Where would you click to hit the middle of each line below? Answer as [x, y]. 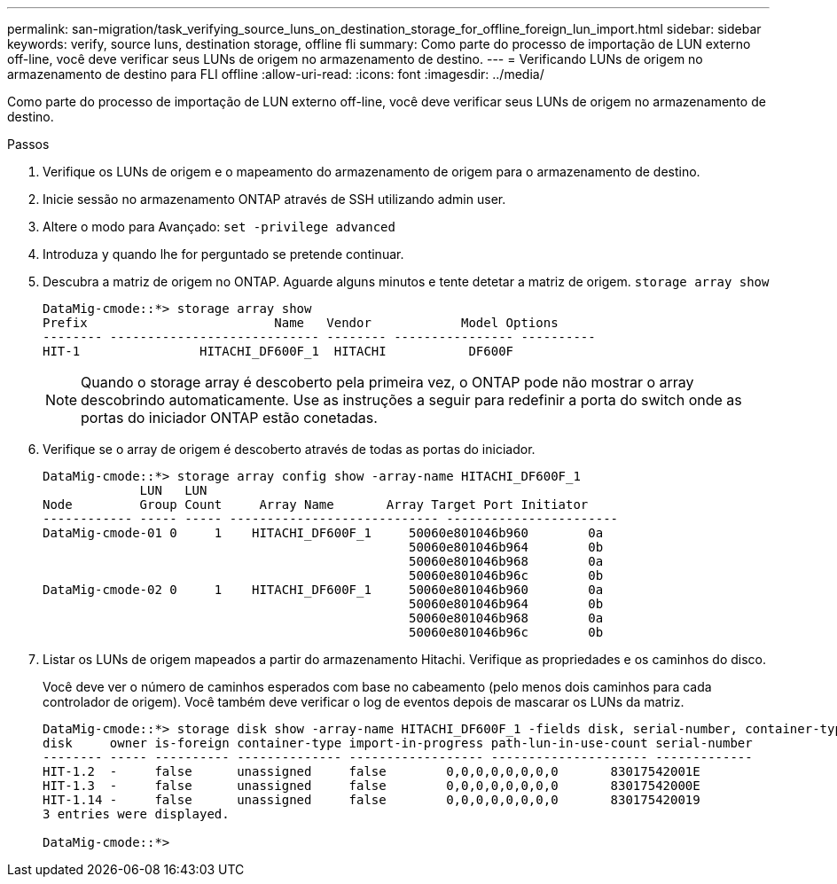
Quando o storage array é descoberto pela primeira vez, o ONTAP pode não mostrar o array [387, 382]
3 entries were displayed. [136, 814]
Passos [28, 144]
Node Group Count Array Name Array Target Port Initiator [316, 505]
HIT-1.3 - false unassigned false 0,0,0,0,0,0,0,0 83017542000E [372, 786]
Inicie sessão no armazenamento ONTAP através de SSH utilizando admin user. [274, 199]
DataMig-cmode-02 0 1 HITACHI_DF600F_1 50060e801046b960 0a [323, 590]
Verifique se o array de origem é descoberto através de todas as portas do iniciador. [289, 449]
